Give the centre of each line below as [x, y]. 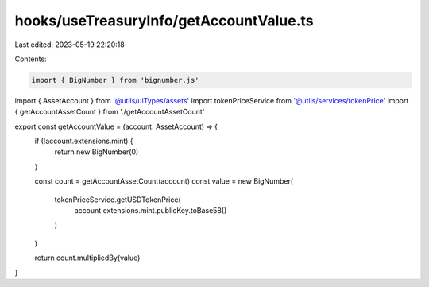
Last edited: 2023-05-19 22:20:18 [70, 45]
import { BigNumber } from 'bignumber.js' [115, 80]
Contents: [31, 59]
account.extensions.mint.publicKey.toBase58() [151, 211]
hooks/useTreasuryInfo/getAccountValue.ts [164, 21]
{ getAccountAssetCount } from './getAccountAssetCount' [110, 112]
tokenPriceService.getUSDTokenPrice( [118, 200]
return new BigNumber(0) [97, 152]
